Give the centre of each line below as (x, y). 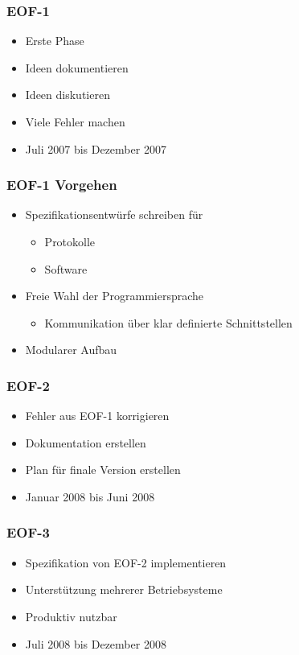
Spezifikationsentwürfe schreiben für (114, 214)
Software (66, 268)
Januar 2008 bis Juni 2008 (90, 496)
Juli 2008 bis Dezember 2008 (96, 643)
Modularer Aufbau (71, 350)
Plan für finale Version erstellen (103, 470)
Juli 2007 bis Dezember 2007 (96, 148)
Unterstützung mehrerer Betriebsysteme (124, 589)
